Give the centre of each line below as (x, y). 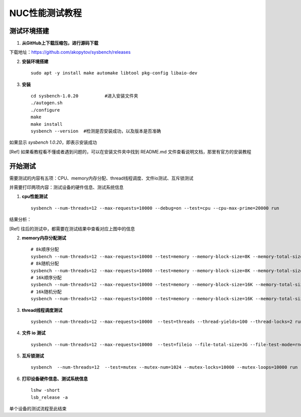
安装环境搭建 (35, 61)
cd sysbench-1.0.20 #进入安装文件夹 (85, 96)
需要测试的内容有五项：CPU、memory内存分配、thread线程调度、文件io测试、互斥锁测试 (101, 178)
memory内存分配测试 (44, 238)
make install (47, 124)
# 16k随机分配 (46, 291)
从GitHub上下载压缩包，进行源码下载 (60, 43)
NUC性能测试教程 (46, 13)
